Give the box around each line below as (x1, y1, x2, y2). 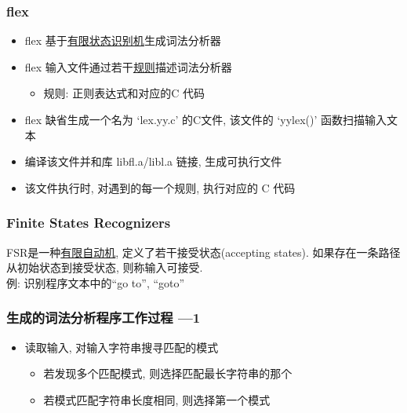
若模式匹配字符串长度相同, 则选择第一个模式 (43, 391, 271, 408)
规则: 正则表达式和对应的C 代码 (43, 85, 205, 101)
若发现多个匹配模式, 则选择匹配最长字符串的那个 (43, 365, 293, 382)
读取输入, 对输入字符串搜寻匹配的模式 (24, 338, 219, 355)
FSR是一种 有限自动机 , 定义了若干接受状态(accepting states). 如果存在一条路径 (6, 243, 401, 260)
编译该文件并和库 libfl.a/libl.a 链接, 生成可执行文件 (24, 153, 282, 170)
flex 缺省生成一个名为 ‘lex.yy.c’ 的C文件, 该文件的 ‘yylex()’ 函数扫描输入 (24, 111, 387, 127)
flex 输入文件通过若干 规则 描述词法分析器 (24, 58, 232, 75)
